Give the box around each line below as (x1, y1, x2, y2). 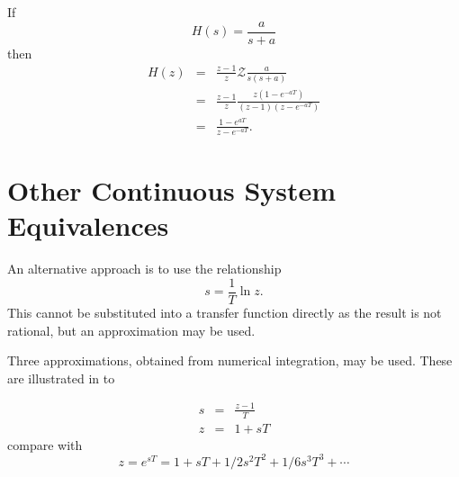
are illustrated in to (7, 368, 115, 387)
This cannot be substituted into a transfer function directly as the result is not (7, 302, 442, 321)
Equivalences (7, 207, 169, 244)
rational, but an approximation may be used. (7, 320, 256, 339)
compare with (7, 435, 83, 454)
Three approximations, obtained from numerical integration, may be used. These (7, 351, 453, 370)
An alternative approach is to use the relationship (7, 259, 282, 278)
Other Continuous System (7, 172, 337, 209)
